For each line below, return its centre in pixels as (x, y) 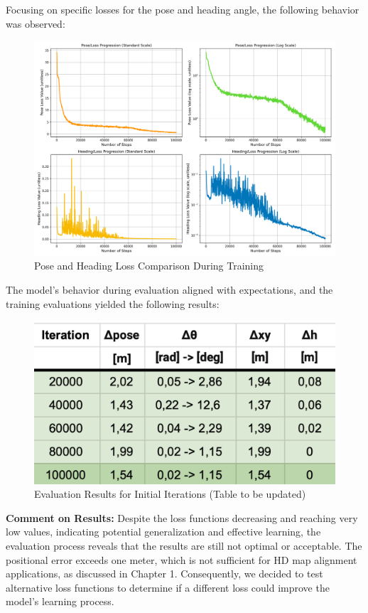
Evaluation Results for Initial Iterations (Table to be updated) (170, 494)
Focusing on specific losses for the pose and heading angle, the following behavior (183, 9)
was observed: (36, 23)
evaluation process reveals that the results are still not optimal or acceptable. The (184, 545)
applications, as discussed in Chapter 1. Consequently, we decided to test (164, 574)
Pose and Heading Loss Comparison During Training (149, 266)
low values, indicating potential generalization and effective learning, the (163, 532)
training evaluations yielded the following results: (113, 303)
